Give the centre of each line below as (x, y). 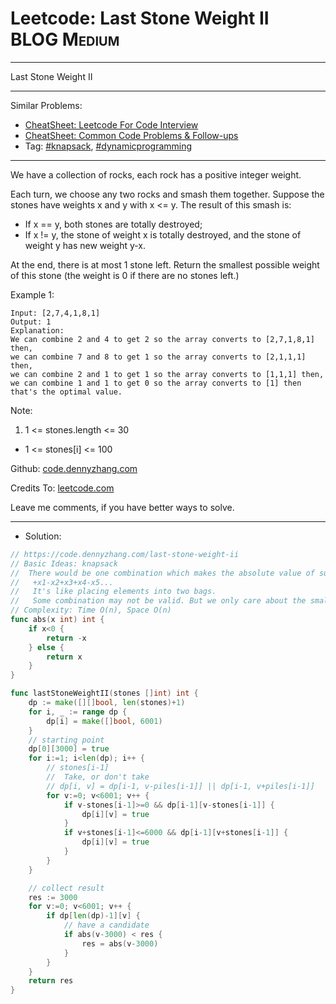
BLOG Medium (65, 39)
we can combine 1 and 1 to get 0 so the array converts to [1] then (156, 383)
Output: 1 (31, 322)
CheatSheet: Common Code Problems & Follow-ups (131, 135)
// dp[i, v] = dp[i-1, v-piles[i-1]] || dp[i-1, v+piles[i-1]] (180, 786)
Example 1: (32, 294)
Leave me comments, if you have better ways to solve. (122, 507)
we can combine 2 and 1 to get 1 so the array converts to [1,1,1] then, (167, 374)
